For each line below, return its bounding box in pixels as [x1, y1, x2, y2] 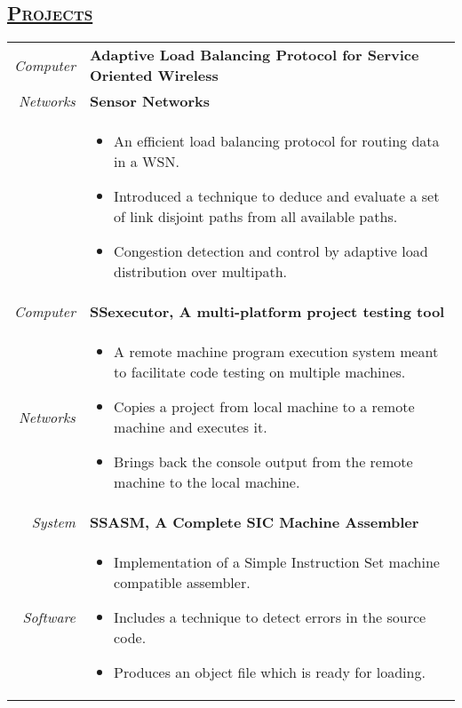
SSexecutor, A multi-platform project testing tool [89, 301, 445, 322]
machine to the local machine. [114, 472, 300, 493]
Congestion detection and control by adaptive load [114, 241, 428, 262]
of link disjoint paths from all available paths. [114, 206, 398, 227]
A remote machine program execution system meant [114, 341, 439, 362]
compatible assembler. [114, 572, 251, 593]
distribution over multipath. [114, 261, 288, 282]
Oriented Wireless [89, 65, 219, 86]
